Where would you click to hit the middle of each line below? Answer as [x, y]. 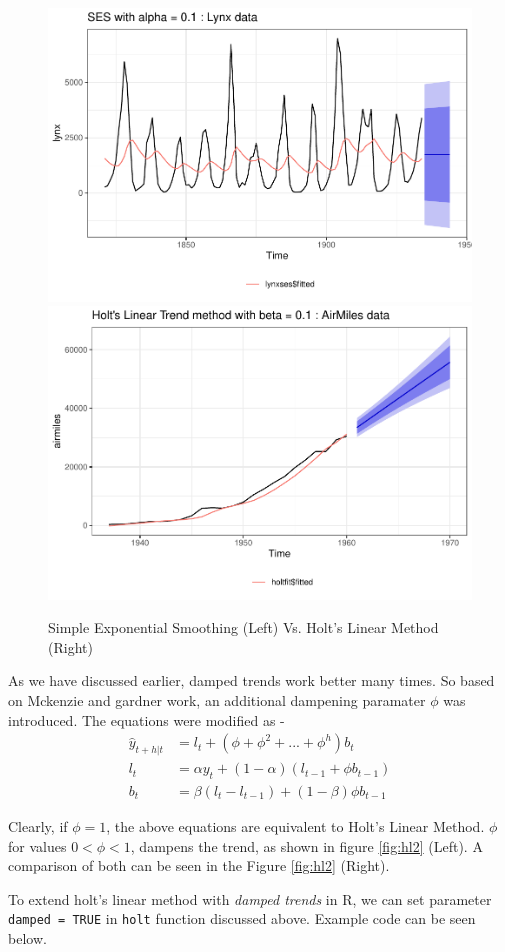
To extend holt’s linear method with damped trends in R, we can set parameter [250, 898]
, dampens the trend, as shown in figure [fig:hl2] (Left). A [306, 845]
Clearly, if [38, 825]
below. [27, 937]
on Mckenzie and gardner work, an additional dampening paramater [217, 700]
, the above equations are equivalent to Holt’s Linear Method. [295, 825]
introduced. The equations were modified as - [146, 719]
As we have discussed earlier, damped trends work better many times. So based [251, 680]
